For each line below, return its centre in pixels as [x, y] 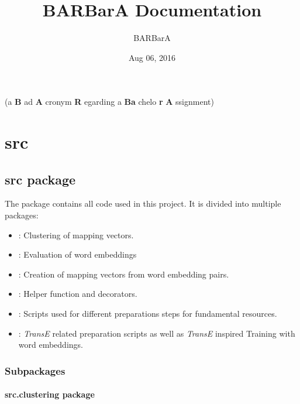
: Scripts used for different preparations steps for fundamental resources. [148, 314]
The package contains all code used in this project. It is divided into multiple [143, 203]
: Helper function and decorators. [78, 294]
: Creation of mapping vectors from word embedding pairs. [124, 274]
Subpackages [35, 370]
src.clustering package [50, 394]
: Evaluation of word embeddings [77, 254]
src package [40, 179]
